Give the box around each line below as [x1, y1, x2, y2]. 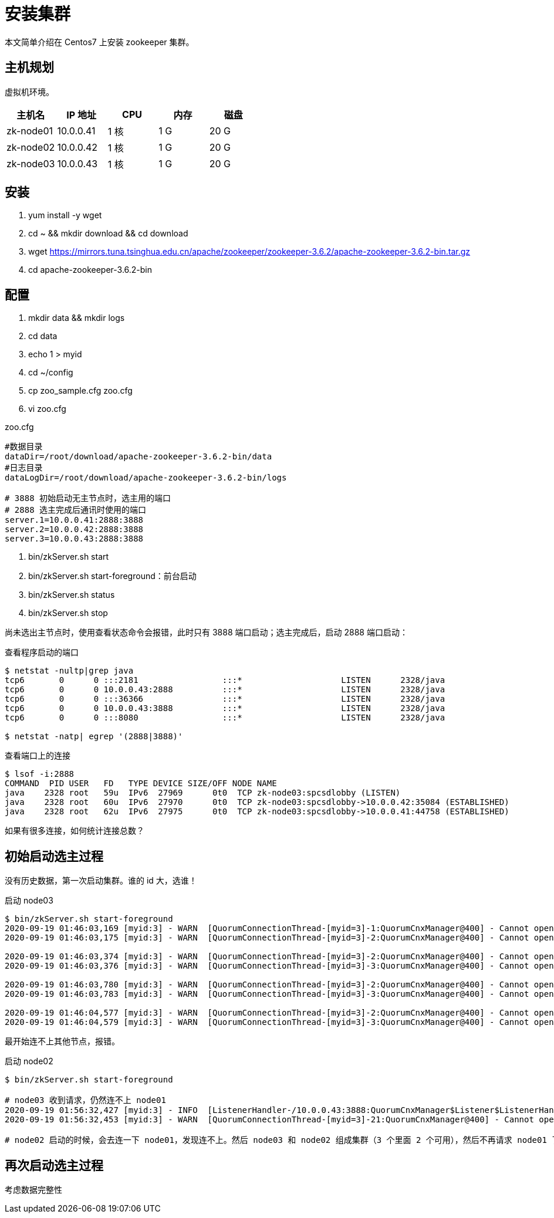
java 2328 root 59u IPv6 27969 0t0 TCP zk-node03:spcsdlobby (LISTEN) [5, 788, 401, 798]
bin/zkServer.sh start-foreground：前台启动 [28, 571, 197, 581]
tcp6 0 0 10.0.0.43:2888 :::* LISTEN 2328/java [5, 685, 445, 695]
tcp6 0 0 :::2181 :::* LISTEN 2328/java [5, 675, 445, 685]
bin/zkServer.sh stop [28, 608, 108, 618]
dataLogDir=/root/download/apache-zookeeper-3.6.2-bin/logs [5, 473, 287, 483]
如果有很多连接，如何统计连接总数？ [5, 825, 144, 836]
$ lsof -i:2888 [5, 769, 75, 779]
